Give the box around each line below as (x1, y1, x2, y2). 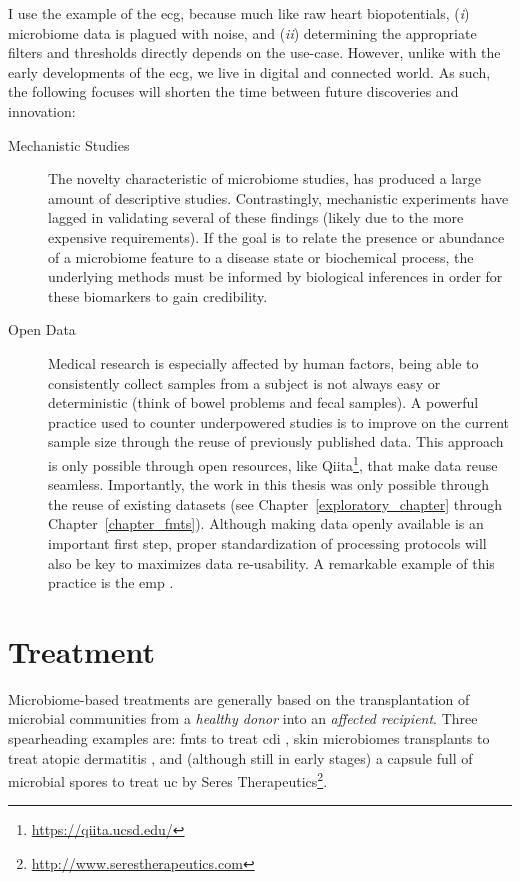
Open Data (8, 319, 76, 340)
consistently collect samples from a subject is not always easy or (48, 372, 441, 393)
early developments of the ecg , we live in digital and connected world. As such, (8, 61, 491, 82)
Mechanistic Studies (8, 134, 130, 155)
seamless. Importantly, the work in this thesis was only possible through (48, 474, 490, 495)
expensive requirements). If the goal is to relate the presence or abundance (48, 226, 505, 247)
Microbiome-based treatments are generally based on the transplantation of (8, 688, 470, 709)
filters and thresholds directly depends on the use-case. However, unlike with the (8, 42, 501, 63)
